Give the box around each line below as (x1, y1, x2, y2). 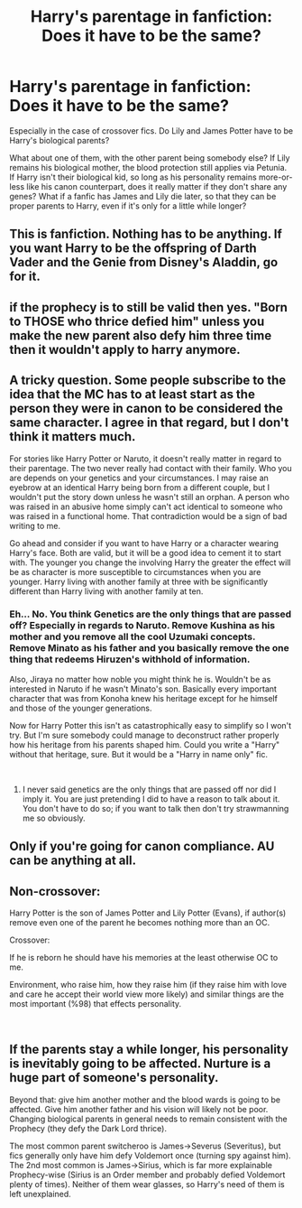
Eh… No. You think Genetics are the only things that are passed (9, 608, 291, 620)
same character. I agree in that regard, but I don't (9, 415, 289, 431)
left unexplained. (9, 1188, 72, 1199)
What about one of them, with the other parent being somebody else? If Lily (9, 152, 290, 163)
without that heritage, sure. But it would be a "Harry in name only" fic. (9, 748, 269, 759)
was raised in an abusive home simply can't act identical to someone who (9, 501, 283, 512)
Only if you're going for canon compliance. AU (9, 839, 275, 854)
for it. (9, 269, 41, 284)
